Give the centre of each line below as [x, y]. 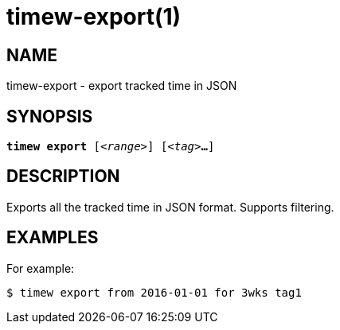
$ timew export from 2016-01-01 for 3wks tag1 [154, 292]
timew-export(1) [94, 17]
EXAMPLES [53, 238]
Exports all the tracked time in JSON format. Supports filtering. [170, 207]
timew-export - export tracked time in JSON [122, 86]
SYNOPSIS [50, 116]
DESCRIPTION [63, 177]
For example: [41, 268]
